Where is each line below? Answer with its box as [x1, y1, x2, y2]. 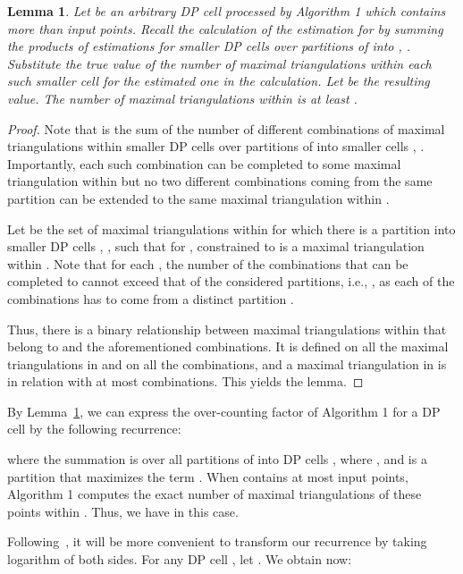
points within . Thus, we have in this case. [7, 502, 239, 520]
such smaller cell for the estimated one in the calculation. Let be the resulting [7, 72, 430, 90]
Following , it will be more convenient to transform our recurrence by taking [7, 532, 427, 551]
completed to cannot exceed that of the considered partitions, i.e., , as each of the [7, 272, 455, 291]
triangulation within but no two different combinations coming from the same [7, 172, 433, 190]
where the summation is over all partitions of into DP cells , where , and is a [7, 450, 427, 468]
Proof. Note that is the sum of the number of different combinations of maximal [7, 119, 445, 138]
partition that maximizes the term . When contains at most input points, [7, 467, 408, 485]
